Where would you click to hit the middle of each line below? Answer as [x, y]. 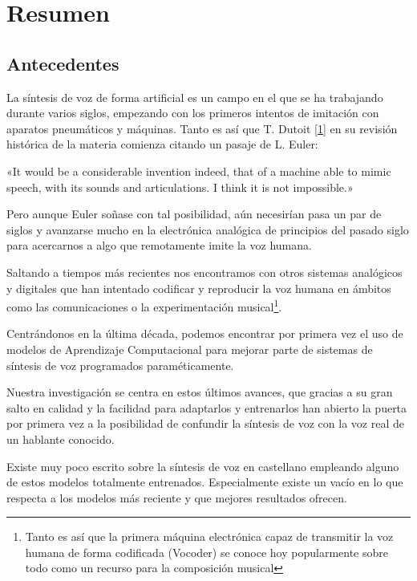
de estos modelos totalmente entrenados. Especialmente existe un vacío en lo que [205, 482]
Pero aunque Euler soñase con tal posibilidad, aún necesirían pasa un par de [194, 214]
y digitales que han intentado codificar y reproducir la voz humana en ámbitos [199, 288]
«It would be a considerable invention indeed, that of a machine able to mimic [199, 171]
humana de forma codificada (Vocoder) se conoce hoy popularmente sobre [206, 552]
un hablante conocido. [61, 439]
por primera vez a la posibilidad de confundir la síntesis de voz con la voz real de [205, 423]
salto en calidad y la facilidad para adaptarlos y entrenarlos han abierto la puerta [207, 407]
